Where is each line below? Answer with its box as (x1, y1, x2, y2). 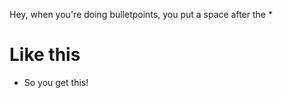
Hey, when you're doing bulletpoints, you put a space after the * (9, 9, 273, 20)
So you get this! (23, 76, 89, 88)
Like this (9, 44, 81, 66)
